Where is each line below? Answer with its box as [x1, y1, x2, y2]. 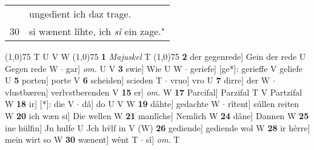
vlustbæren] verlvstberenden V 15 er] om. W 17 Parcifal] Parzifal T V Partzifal [5, 85, 302, 98]
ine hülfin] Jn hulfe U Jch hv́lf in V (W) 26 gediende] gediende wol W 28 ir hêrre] [5, 121, 310, 134]
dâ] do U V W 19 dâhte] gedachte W [82, 97, 220, 110]
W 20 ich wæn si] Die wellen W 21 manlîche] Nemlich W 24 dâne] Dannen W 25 [5, 109, 309, 122]
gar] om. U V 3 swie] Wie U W [65, 62, 182, 74]
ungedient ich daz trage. [29, 7, 132, 21]
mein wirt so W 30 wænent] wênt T [5, 133, 138, 146]
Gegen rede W [5, 62, 58, 74]
